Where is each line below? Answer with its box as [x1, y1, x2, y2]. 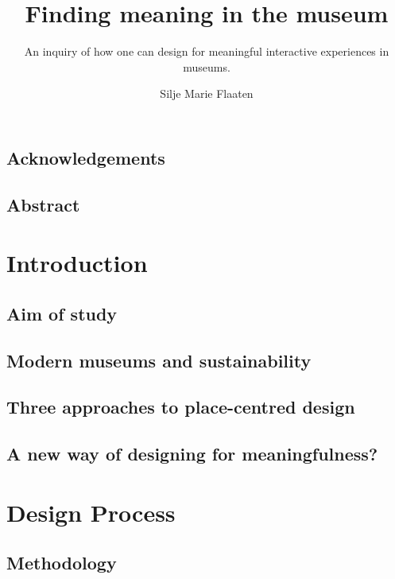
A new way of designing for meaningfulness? [6, 441, 378, 466]
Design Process [6, 495, 176, 528]
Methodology [6, 550, 117, 575]
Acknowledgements [6, 145, 165, 169]
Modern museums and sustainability [6, 348, 312, 372]
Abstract [6, 192, 80, 216]
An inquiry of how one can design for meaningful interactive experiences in [24, 43, 389, 60]
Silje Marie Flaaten [160, 85, 254, 102]
